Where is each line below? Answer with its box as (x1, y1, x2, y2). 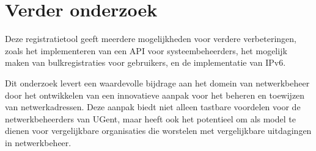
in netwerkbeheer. (5, 136, 72, 149)
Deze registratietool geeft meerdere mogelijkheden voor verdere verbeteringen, (5, 32, 296, 45)
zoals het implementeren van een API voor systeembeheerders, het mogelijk (5, 44, 287, 57)
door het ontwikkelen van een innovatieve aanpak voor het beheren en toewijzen (5, 88, 305, 101)
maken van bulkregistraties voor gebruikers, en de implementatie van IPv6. (5, 56, 286, 69)
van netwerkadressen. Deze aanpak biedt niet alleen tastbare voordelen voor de (5, 100, 301, 113)
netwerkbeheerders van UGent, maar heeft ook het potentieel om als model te (5, 112, 296, 125)
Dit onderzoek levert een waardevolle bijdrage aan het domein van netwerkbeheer (5, 76, 310, 89)
